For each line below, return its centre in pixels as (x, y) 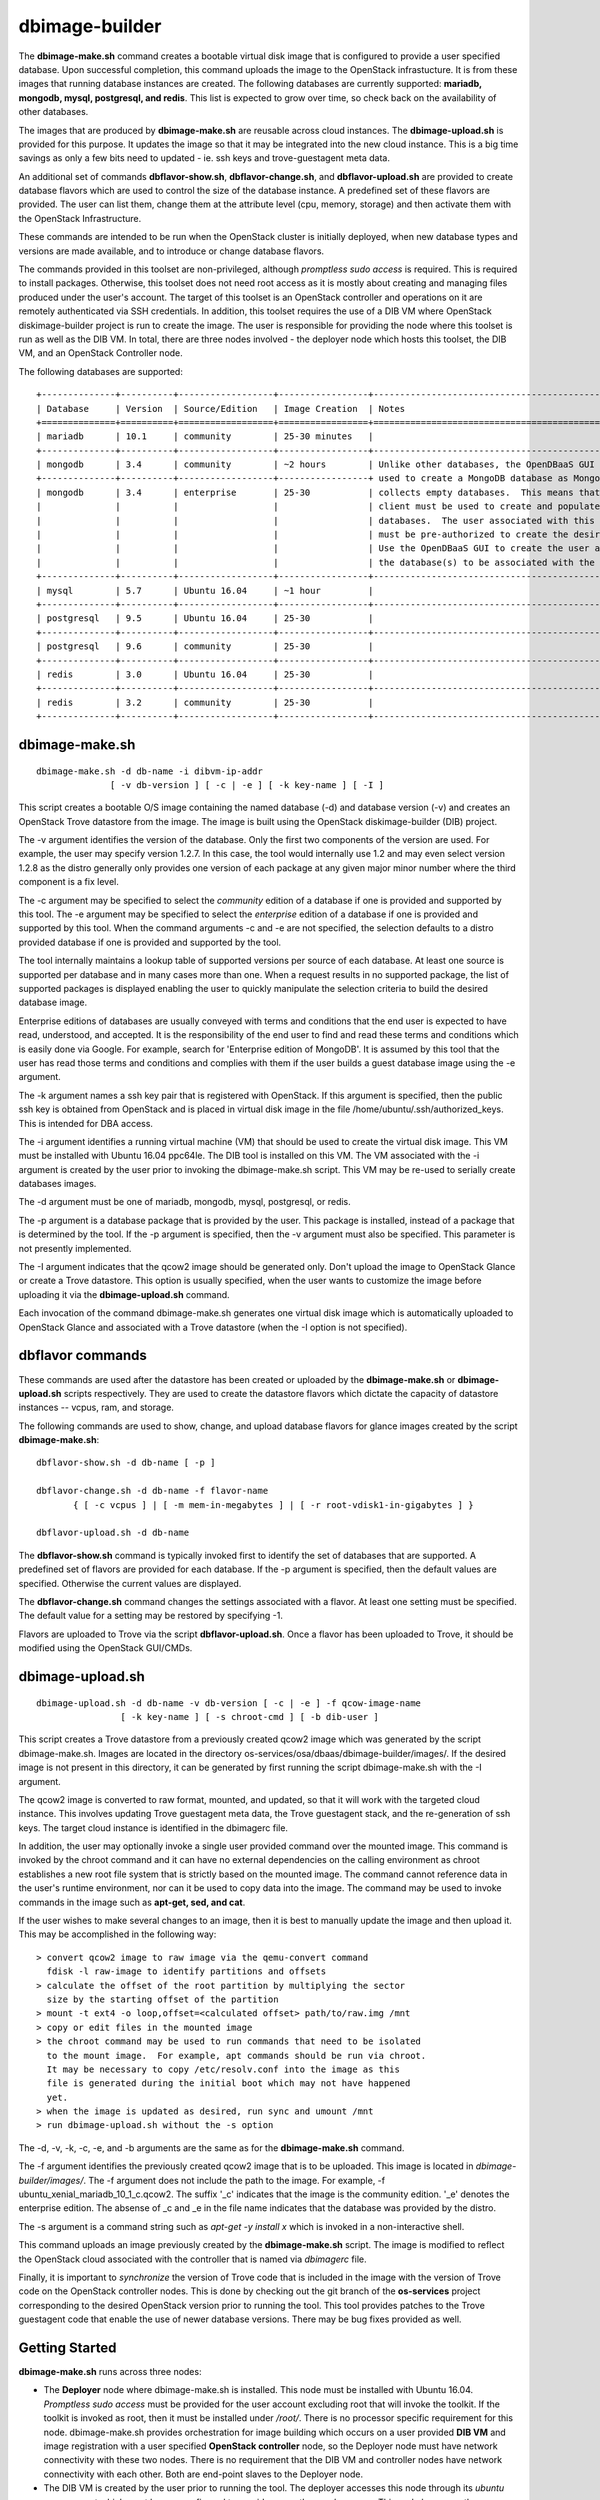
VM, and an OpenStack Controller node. (101, 353)
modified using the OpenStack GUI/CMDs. (105, 1648)
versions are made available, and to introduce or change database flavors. (171, 251)
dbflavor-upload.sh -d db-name (113, 1533)
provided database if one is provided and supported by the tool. (150, 942)
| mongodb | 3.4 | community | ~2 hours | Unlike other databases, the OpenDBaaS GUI (315, 464)
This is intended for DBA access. (86, 1123)
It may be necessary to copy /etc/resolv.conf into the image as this (223, 2069)
